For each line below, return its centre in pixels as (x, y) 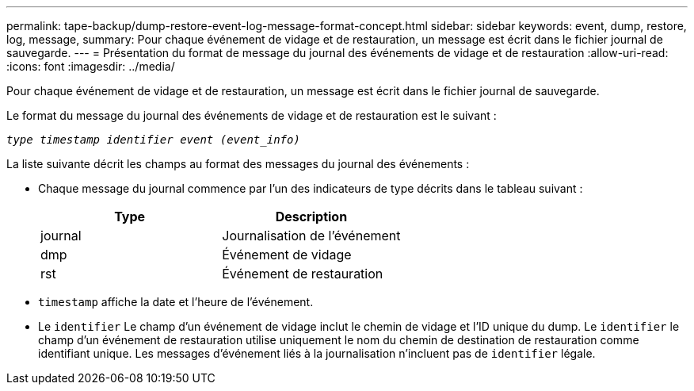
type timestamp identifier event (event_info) (153, 140)
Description (311, 217)
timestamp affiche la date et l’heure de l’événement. (176, 302)
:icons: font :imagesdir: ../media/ (91, 66)
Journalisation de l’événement (311, 236)
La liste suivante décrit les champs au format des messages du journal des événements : (238, 164)
